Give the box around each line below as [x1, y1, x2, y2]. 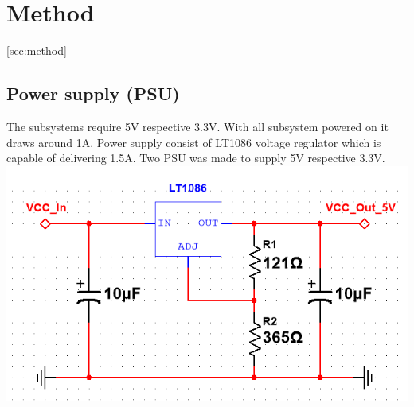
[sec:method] [6, 42, 67, 59]
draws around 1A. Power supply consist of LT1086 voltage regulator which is [6, 134, 381, 150]
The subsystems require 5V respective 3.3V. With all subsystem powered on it [6, 118, 389, 134]
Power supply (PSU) [6, 81, 180, 106]
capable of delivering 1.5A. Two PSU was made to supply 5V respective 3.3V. [6, 149, 385, 166]
